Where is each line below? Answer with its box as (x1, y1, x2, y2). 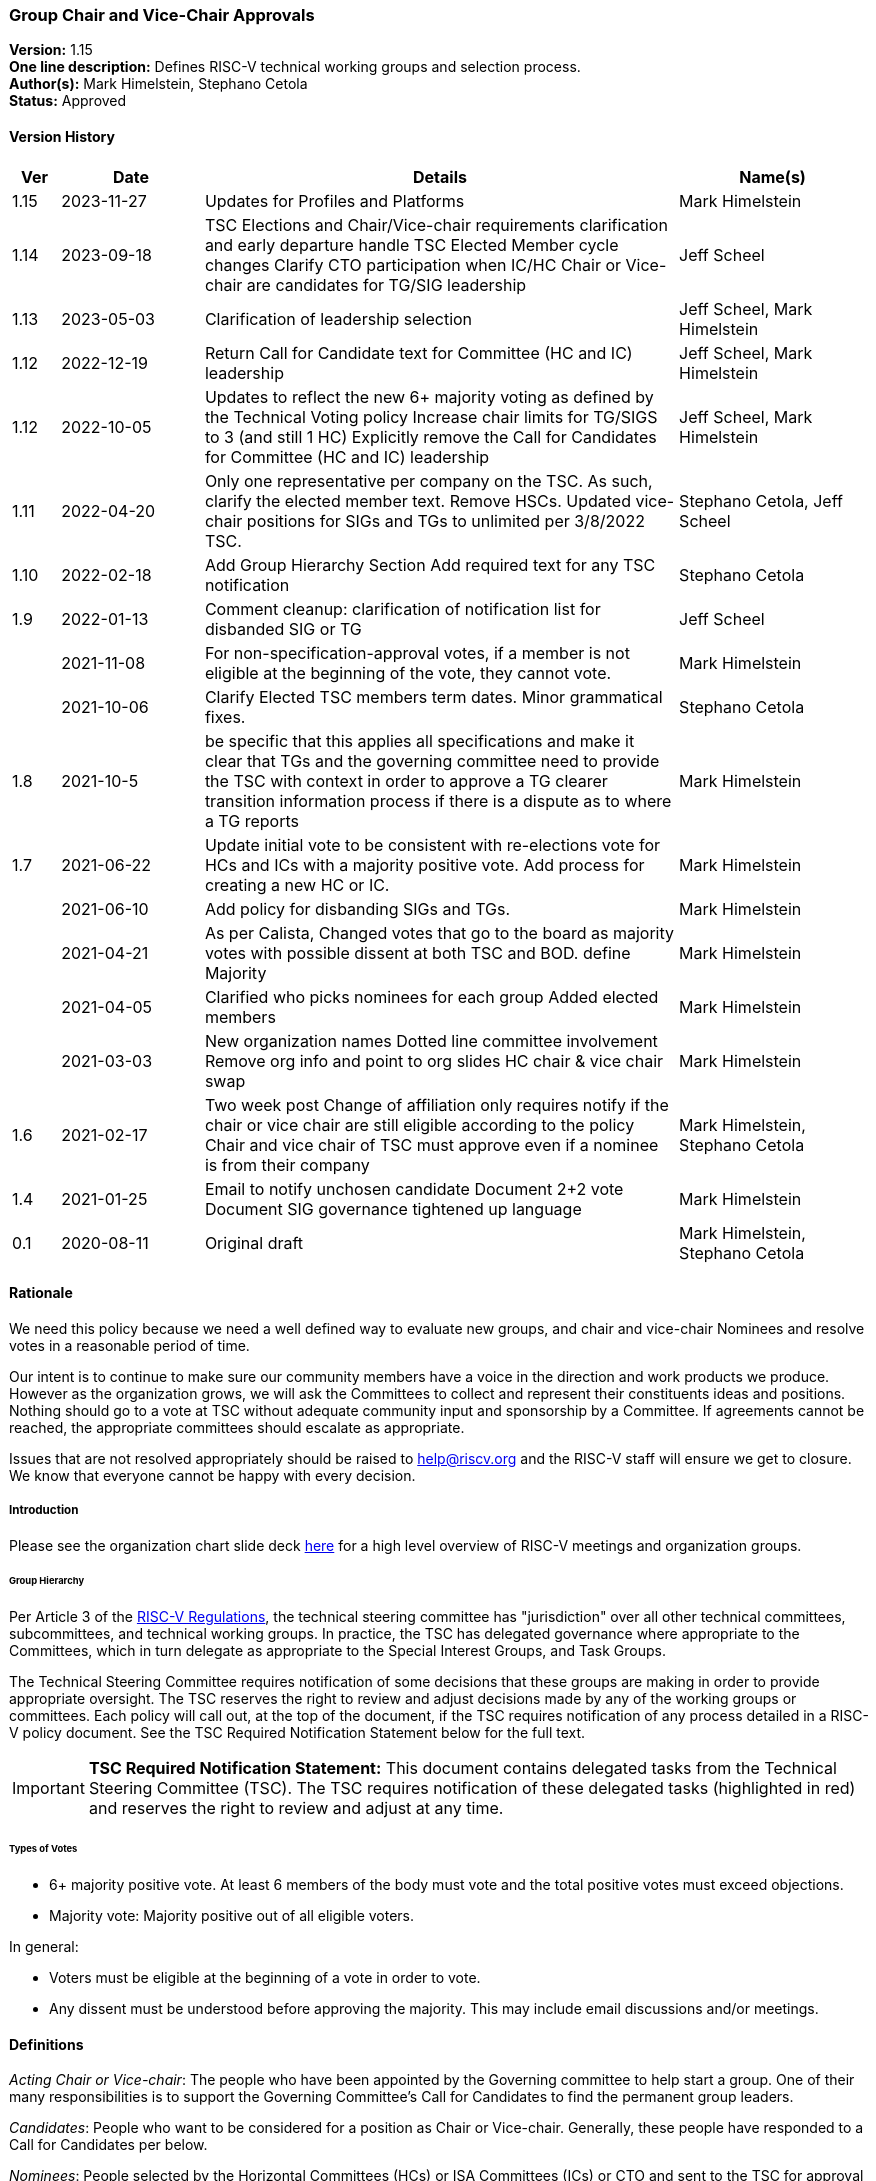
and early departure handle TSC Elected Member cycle (204, 234, 619, 255)
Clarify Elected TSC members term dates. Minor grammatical (204, 686, 663, 707)
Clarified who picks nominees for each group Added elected (204, 986, 659, 1007)
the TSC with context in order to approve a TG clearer (204, 770, 608, 791)
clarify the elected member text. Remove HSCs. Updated (204, 490, 631, 511)
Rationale (9, 1284, 73, 1302)
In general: (9, 1937, 79, 1955)
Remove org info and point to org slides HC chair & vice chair (204, 1050, 664, 1071)
